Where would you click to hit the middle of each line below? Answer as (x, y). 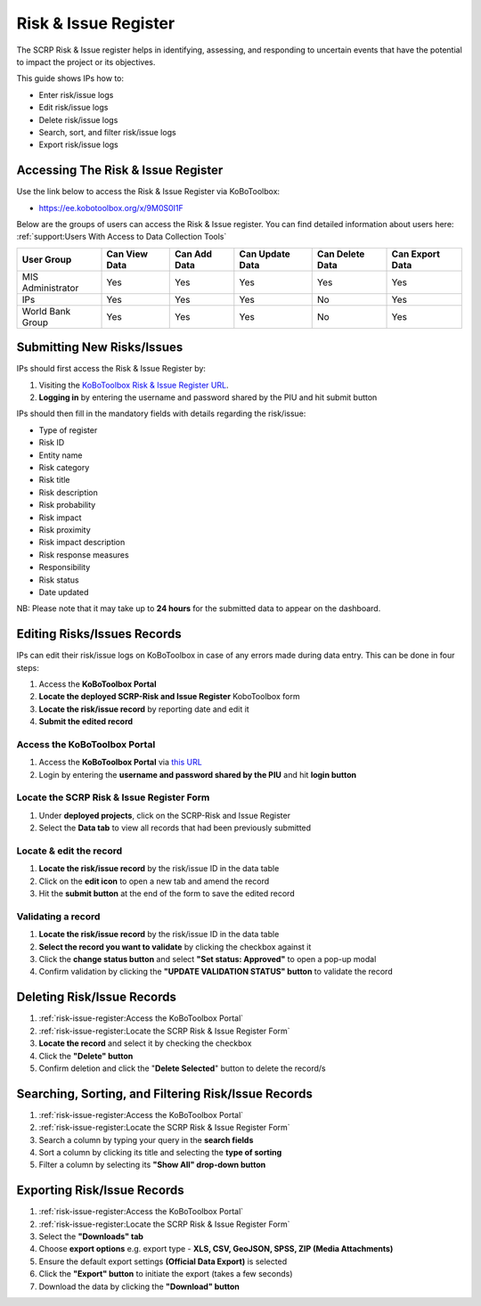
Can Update (265, 254)
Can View (127, 254)
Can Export (416, 254)
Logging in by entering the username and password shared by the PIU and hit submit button (208, 397)
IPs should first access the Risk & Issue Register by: (111, 369)
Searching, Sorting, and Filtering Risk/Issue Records (165, 1094)
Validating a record (58, 916)
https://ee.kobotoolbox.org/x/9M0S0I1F (111, 208)
